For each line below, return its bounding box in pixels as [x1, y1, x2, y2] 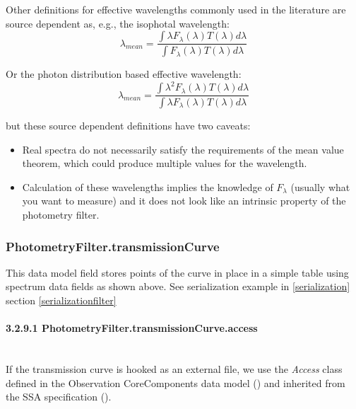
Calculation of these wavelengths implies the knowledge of [22, 179, 273, 194]
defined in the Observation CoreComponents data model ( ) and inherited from [6, 375, 345, 390]
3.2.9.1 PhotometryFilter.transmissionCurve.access [6, 321, 258, 335]
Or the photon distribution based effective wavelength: [6, 67, 242, 81]
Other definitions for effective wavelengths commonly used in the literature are [6, 2, 346, 16]
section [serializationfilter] [6, 293, 117, 307]
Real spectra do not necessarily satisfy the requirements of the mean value [22, 142, 344, 156]
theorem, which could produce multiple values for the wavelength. [22, 156, 307, 171]
